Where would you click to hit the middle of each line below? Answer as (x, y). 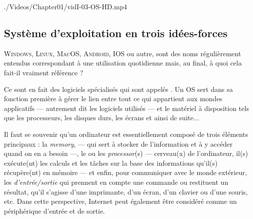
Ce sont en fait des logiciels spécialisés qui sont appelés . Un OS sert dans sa (118, 89)
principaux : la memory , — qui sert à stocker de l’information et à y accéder (118, 143)
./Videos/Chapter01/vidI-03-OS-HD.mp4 (65, 6)
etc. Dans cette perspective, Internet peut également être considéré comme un (120, 201)
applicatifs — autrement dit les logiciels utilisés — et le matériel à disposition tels (126, 108)
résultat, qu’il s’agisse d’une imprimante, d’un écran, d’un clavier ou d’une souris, (126, 191)
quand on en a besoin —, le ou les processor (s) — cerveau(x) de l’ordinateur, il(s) (126, 153)
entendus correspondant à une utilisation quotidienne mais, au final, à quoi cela (123, 63)
